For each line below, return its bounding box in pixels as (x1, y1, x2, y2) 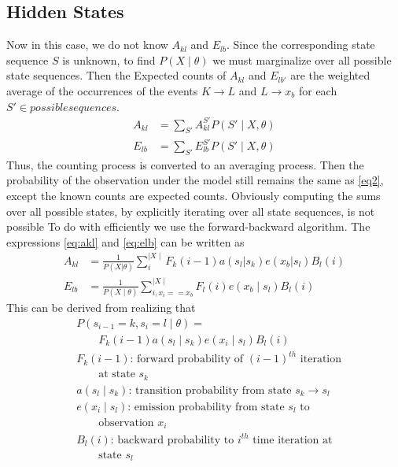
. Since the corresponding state (226, 36, 375, 53)
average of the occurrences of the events (6, 82, 198, 98)
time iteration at (252, 434, 333, 446)
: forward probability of (130, 354, 244, 365)
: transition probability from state (128, 384, 292, 396)
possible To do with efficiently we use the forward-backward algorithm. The (6, 218, 370, 235)
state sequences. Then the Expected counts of (6, 67, 227, 83)
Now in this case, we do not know (6, 36, 168, 53)
